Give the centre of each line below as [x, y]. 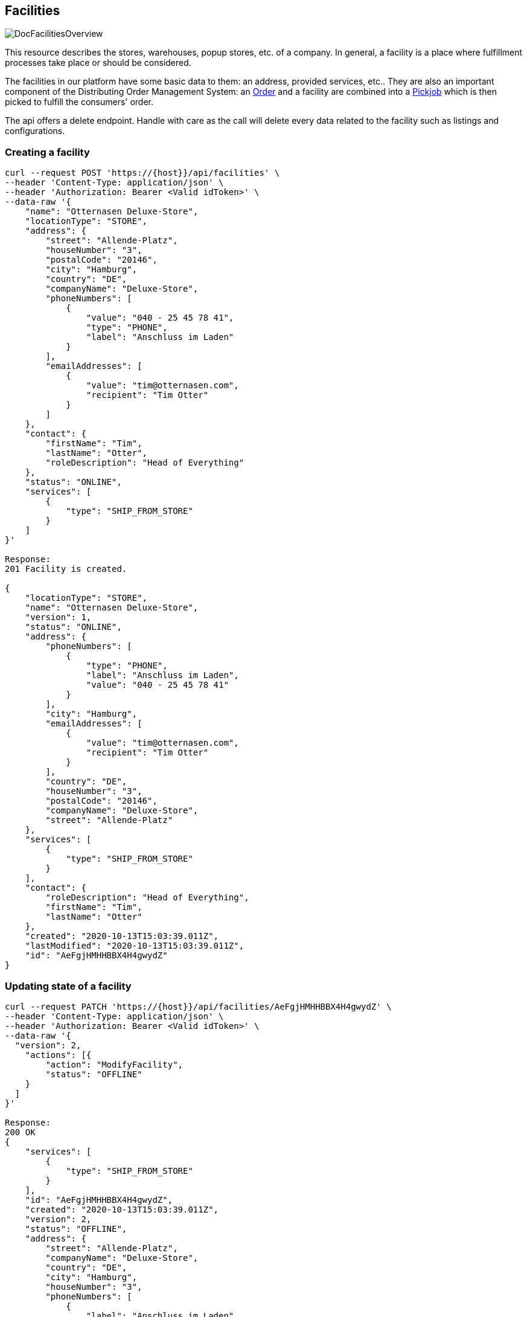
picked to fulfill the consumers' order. [79, 102]
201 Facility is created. [66, 569]
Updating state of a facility [68, 986]
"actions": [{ [58, 1055]
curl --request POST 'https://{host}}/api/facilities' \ [142, 173]
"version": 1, [58, 617]
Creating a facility [47, 152]
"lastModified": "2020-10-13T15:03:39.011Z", [135, 946]
